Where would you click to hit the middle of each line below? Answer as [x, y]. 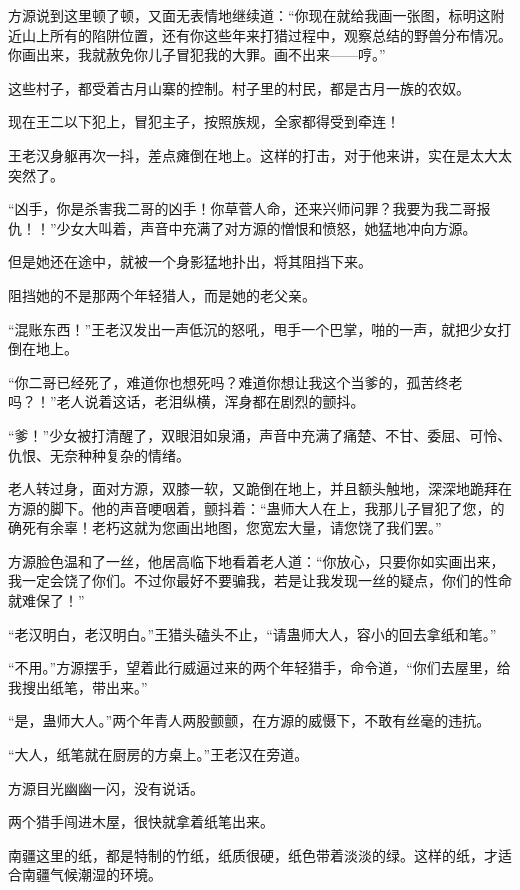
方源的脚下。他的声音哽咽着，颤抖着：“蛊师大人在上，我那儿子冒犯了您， [249, 507]
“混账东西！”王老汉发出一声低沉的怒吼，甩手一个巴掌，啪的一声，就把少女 [253, 328]
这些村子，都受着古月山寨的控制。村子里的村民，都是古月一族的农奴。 [239, 87]
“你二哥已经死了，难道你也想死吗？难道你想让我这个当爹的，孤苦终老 [235, 381]
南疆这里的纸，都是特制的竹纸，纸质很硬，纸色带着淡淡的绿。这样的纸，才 [253, 854]
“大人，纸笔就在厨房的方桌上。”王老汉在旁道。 [158, 754]
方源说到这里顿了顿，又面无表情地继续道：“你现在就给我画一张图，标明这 [249, 15]
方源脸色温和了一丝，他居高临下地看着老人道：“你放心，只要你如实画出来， [256, 560]
